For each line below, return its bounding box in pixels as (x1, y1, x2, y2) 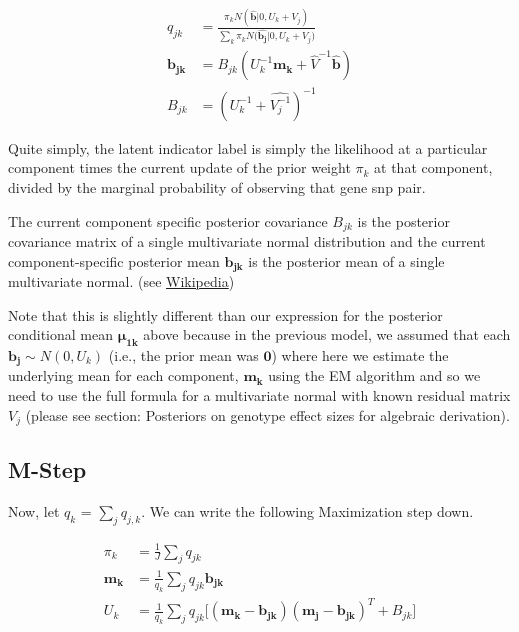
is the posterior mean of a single (248, 250, 445, 271)
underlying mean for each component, (8, 365, 239, 386)
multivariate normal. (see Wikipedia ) (8, 271, 235, 292)
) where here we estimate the (271, 345, 449, 365)
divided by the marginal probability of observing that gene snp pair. (8, 176, 426, 197)
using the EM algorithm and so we (268, 365, 481, 386)
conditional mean (8, 324, 114, 345)
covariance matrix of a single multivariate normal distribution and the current (8, 230, 486, 251)
